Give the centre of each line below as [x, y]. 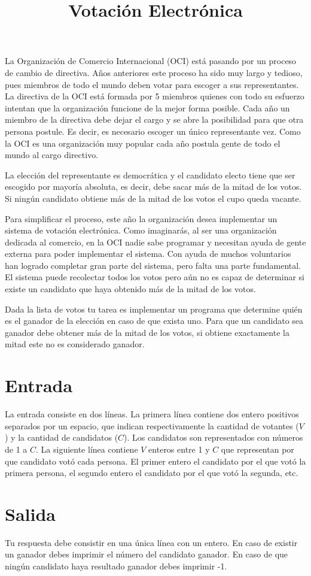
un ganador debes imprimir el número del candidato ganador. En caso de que [147, 554]
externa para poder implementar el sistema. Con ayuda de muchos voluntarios [148, 254]
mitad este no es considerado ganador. [75, 344]
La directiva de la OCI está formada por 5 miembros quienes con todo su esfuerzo [155, 96]
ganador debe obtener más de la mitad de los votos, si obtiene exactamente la [147, 332]
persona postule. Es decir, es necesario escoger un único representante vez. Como [153, 131]
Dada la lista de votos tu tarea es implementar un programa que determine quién [154, 309]
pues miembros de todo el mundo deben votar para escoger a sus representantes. [152, 84]
